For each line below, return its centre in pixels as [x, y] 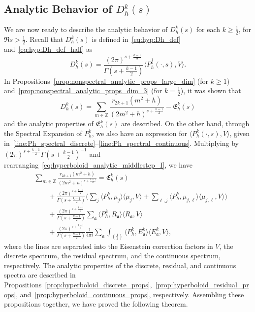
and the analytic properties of [49, 123]
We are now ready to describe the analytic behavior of [86, 29]
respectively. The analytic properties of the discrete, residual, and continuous [120, 265]
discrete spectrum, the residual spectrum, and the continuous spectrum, [112, 256]
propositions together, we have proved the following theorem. [96, 304]
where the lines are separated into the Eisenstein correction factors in [109, 246]
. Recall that [44, 39]
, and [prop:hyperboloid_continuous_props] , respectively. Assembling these [130, 294]
